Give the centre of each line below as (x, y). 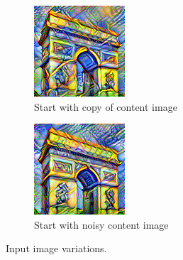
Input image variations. (56, 248)
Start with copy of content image (106, 106)
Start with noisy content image (101, 224)
